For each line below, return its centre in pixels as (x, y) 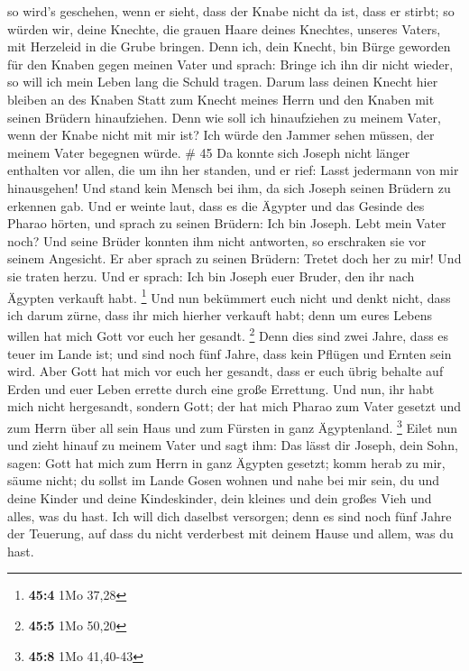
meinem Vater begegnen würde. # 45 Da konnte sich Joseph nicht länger (209, 152)
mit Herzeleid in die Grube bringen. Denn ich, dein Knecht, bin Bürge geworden (229, 46)
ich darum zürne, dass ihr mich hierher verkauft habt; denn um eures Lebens (220, 314)
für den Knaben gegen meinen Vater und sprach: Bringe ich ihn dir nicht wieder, (230, 64)
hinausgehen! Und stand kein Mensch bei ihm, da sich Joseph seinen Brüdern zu (229, 187)
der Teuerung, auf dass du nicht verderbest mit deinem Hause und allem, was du (230, 533)
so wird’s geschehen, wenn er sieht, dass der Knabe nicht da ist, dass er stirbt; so (231, 11)
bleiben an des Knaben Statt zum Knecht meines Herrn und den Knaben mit (221, 99)
